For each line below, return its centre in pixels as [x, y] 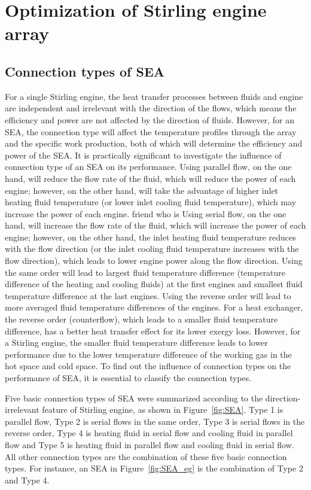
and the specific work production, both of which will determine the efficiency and [154, 143]
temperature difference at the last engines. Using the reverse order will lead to [148, 295]
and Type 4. [27, 480]
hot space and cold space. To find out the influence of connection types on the [148, 366]
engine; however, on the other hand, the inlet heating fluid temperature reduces [150, 237]
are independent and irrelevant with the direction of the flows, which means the [151, 108]
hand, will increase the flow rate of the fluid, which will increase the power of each [155, 225]
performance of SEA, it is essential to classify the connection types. [128, 378]
